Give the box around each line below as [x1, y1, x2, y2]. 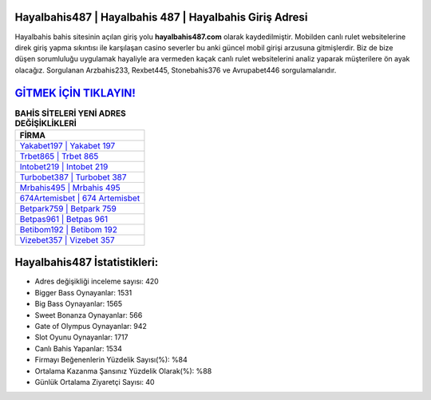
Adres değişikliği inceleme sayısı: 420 [34, 276, 159, 287]
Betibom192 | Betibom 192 [19, 224, 117, 235]
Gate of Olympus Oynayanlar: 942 [34, 322, 148, 331]
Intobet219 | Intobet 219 [19, 160, 109, 172]
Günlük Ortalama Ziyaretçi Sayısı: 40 [34, 378, 155, 386]
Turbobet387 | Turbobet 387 [19, 172, 127, 183]
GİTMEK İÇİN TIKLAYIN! [14, 86, 136, 100]
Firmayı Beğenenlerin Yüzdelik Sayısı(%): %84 [34, 355, 188, 365]
